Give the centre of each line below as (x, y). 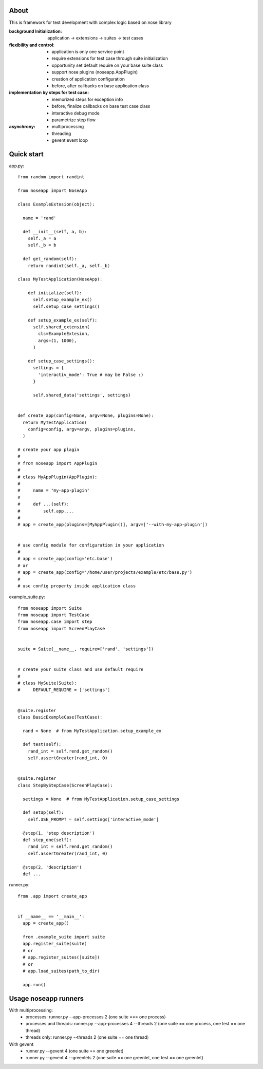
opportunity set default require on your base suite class (107, 65)
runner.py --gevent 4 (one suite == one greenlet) (75, 1051)
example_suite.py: (27, 597)
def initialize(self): (55, 293)
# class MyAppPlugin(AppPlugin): (57, 477)
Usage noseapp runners (46, 998)
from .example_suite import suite (64, 937)
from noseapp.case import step (55, 622)
